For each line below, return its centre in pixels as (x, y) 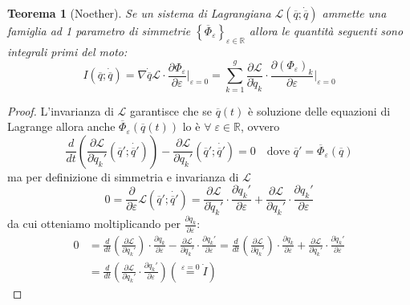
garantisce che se (170, 110)
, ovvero (260, 126)
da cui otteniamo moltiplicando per (94, 224)
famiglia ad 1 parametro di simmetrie (99, 31)
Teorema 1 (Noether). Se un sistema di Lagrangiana (139, 13)
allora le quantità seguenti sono (326, 31)
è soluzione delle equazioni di (319, 110)
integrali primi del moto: (67, 51)
